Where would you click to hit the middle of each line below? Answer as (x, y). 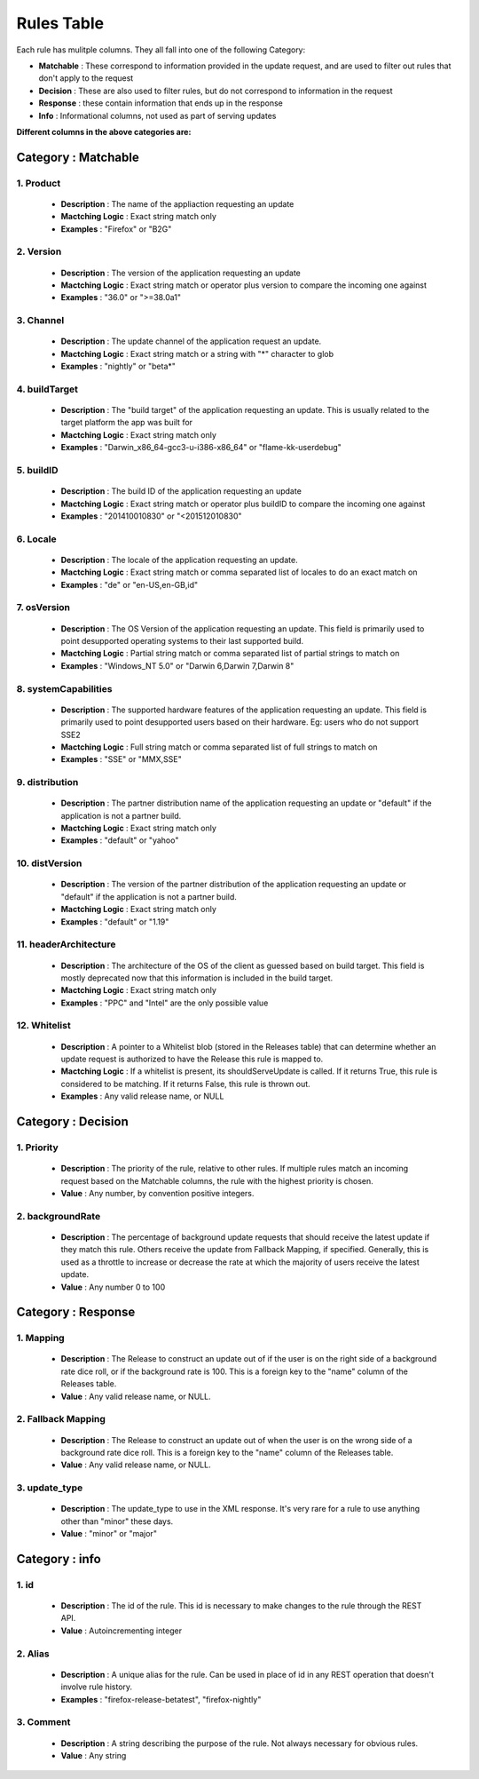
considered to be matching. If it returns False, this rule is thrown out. (185, 1084)
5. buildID (37, 470)
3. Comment (43, 1722)
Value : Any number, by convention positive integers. (157, 1193)
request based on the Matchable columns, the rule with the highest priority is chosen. (217, 1180)
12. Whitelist (43, 1026)
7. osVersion (43, 608)
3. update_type (50, 1488)
